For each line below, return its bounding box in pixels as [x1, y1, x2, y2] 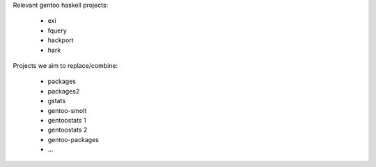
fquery [47, 26, 68, 35]
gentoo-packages [47, 135, 99, 143]
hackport [47, 36, 74, 44]
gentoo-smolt [47, 106, 87, 114]
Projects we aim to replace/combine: [13, 61, 118, 69]
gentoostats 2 [47, 125, 88, 134]
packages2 [47, 87, 80, 95]
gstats [47, 97, 66, 105]
